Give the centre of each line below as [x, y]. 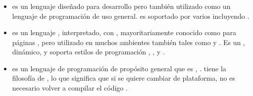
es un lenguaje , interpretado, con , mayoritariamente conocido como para [124, 32]
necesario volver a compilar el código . [70, 88]
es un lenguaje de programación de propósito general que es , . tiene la [119, 68]
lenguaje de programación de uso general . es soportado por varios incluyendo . [131, 16]
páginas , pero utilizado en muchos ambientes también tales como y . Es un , [128, 42]
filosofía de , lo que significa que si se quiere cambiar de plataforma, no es [124, 78]
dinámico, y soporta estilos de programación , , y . [88, 52]
